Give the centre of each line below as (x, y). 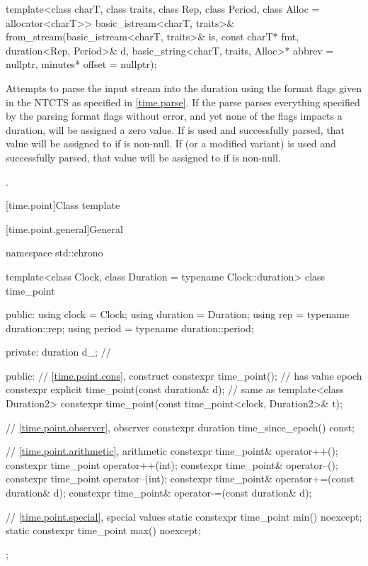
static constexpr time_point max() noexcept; (103, 530)
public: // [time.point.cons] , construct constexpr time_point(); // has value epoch (184, 375)
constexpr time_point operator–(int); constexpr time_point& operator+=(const (180, 479)
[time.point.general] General (64, 228)
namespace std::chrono (54, 253)
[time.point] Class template (63, 205)
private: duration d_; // (58, 352)
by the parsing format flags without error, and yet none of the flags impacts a (174, 116)
